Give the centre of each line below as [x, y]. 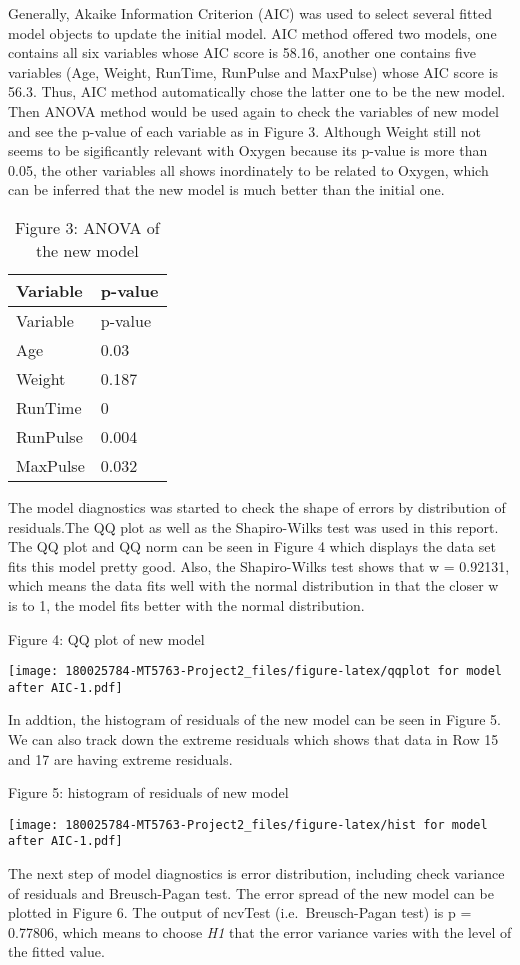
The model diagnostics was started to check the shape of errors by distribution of [257, 506]
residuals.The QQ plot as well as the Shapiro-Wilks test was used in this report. [253, 526]
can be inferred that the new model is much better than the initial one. [226, 189]
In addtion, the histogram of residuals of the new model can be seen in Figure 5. [254, 719]
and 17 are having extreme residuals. [120, 758]
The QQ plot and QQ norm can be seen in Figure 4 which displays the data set [252, 546]
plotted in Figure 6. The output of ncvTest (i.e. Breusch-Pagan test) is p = [240, 912]
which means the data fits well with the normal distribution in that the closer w [253, 585]
